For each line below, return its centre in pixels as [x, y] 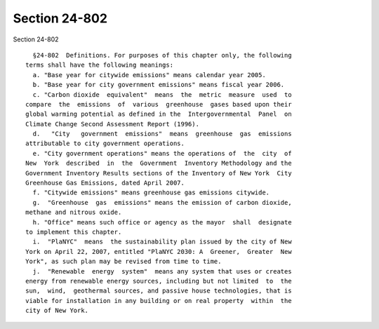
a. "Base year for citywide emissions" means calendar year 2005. [149, 75]
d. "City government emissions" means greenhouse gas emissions [162, 134]
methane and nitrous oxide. [74, 213]
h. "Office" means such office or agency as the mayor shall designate [162, 222]
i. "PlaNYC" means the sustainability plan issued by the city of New [162, 242]
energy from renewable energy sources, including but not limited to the [159, 281]
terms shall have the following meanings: [100, 65]
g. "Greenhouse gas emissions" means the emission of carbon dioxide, [162, 202]
